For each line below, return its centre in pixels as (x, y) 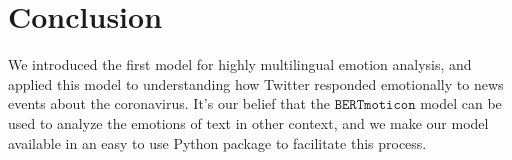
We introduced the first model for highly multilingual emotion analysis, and (240, 64)
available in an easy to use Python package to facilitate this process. (217, 142)
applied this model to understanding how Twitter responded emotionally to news (256, 83)
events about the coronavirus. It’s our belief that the (169, 103)
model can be (461, 103)
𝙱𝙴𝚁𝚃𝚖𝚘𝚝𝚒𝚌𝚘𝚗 (375, 105)
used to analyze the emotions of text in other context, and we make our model (248, 122)
